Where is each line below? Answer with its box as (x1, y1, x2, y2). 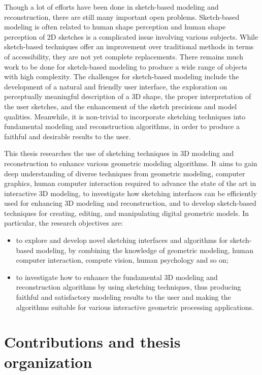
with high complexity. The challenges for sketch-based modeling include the (4, 71, 239, 82)
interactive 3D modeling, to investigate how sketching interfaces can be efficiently (4, 188, 257, 198)
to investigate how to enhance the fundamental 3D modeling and (16, 271, 218, 282)
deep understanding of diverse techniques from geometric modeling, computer (4, 168, 245, 178)
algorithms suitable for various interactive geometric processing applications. (16, 301, 254, 312)
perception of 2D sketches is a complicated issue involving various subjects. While (4, 31, 258, 42)
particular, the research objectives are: (4, 217, 123, 228)
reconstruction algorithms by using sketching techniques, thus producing (16, 282, 241, 292)
